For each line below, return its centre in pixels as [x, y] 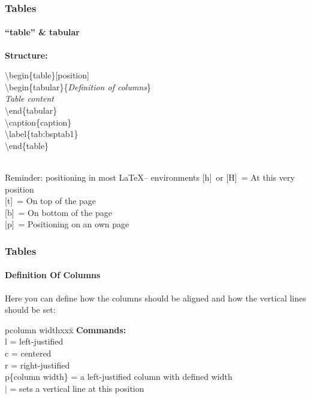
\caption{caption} [38, 122]
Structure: [26, 55]
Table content [29, 98]
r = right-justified [37, 365]
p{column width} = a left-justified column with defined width [119, 377]
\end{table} [27, 145]
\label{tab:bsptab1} [42, 134]
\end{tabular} [31, 110]
